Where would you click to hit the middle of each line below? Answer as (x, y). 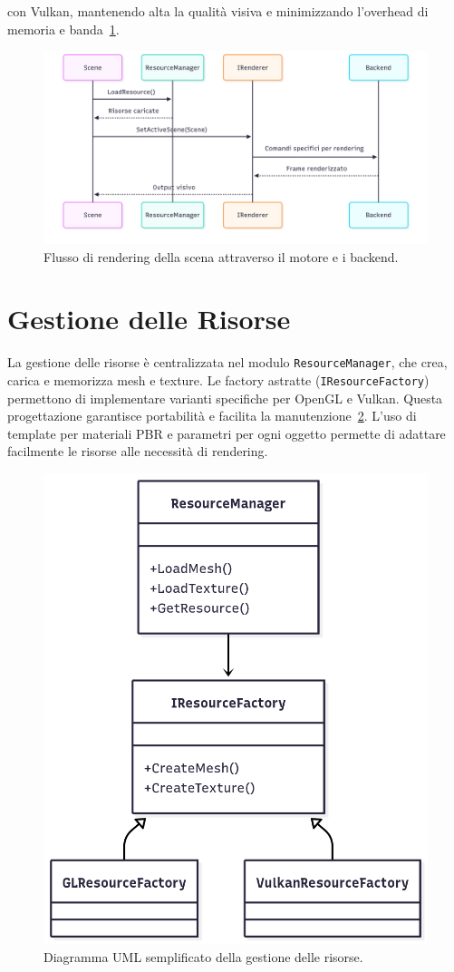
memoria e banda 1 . (63, 29)
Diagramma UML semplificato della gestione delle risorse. (203, 956)
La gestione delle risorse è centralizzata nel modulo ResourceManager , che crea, (227, 362)
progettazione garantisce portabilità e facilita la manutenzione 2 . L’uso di (212, 416)
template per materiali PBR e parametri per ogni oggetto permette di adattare (227, 433)
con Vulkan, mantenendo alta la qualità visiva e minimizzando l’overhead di (218, 11)
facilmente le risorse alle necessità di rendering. (138, 451)
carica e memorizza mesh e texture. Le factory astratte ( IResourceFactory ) (218, 379)
